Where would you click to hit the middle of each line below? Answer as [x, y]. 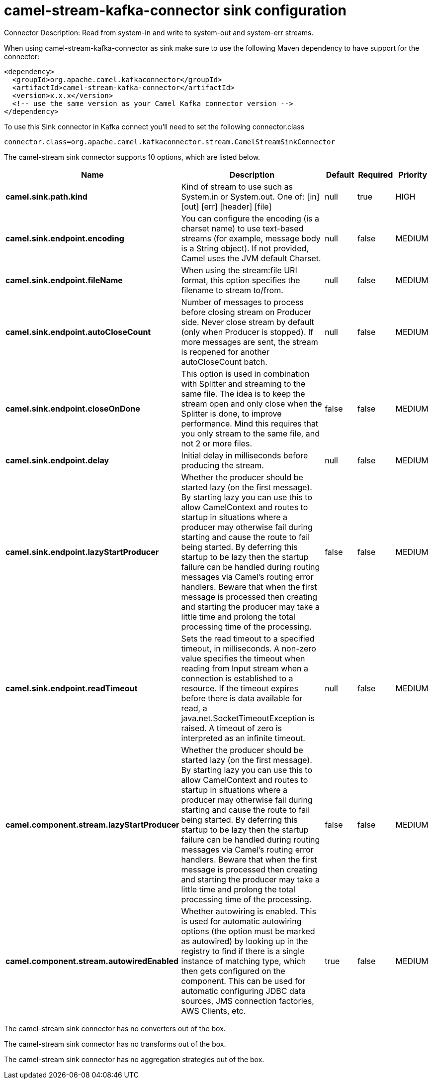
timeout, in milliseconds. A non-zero [249, 648]
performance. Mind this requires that [250, 423]
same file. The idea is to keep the [243, 393]
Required [376, 174]
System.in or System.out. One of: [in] [250, 196]
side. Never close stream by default [248, 322]
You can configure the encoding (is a [250, 218]
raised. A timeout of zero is [232, 728]
